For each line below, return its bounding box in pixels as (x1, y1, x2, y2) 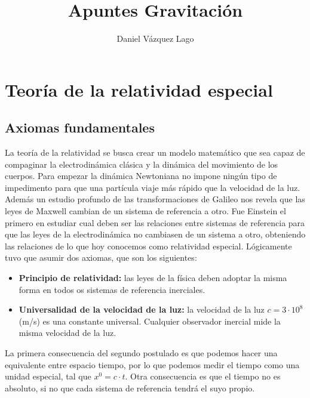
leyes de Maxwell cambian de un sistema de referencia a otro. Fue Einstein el (5, 205, 286, 217)
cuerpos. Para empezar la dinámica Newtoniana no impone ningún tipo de (5, 169, 277, 182)
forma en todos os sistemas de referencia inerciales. (19, 283, 205, 295)
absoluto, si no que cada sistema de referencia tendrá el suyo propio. (5, 381, 255, 394)
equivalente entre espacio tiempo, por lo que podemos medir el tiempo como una (5, 358, 300, 371)
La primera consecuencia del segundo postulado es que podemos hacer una (5, 347, 278, 359)
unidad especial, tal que (5, 370, 91, 382)
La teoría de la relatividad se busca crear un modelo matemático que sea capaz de (5, 146, 305, 159)
